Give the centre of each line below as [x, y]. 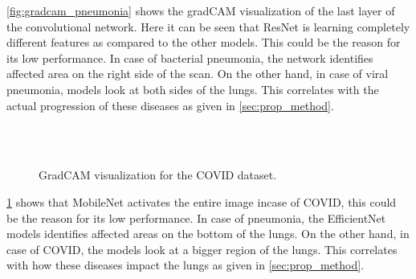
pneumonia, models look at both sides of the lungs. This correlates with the [193, 89]
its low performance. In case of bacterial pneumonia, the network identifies [190, 57]
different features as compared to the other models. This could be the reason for [204, 42]
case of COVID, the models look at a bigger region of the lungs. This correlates [202, 249]
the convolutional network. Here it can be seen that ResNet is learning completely [208, 26]
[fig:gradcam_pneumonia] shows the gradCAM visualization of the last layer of [201, 10]
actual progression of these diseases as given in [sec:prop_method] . [170, 105]
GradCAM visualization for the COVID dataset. [158, 175]
